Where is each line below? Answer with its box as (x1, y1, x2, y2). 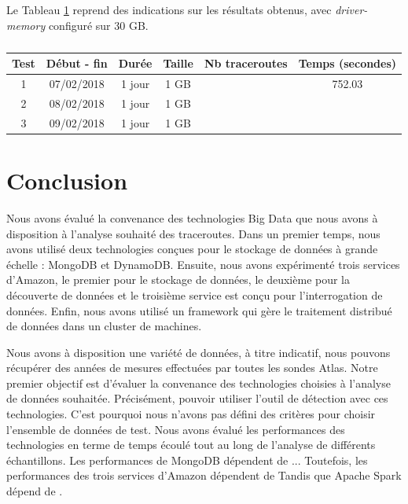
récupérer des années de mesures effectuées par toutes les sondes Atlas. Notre (6, 359, 378, 376)
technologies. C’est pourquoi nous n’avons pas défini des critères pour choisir (6, 406, 376, 422)
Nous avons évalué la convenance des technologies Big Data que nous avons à (6, 209, 378, 226)
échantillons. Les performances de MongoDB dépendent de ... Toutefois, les (6, 451, 368, 468)
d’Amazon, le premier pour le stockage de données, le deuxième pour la (6, 271, 351, 288)
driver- (335, 2, 368, 17)
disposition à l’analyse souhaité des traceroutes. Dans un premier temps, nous (6, 225, 380, 241)
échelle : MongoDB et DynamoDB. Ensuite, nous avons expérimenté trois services (6, 256, 400, 272)
